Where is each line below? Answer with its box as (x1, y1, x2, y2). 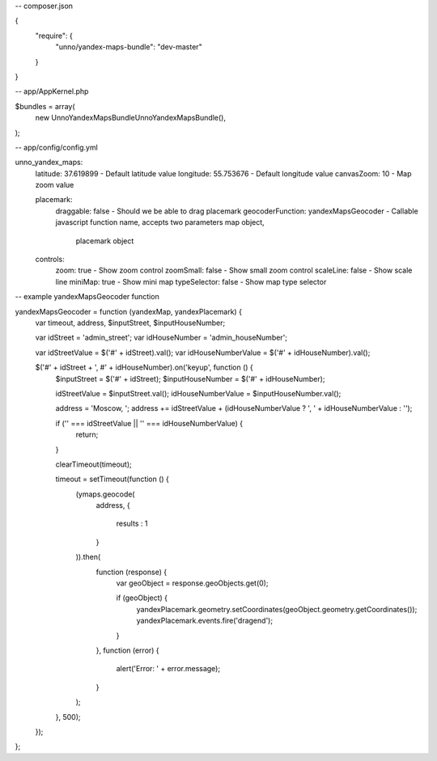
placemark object (75, 235, 134, 246)
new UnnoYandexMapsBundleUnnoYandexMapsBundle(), (35, 113, 227, 123)
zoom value (35, 180, 74, 190)
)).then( (75, 552, 101, 562)
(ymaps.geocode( (75, 489, 135, 499)
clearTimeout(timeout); (55, 459, 133, 469)
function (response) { (95, 567, 168, 577)
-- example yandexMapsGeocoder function (15, 292, 159, 302)
